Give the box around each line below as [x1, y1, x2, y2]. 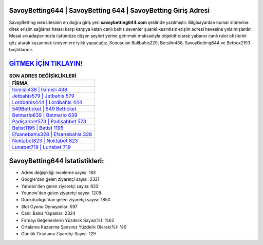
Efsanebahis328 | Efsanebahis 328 [12, 131, 92, 138]
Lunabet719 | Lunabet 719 [12, 144, 71, 151]
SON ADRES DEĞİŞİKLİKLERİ [9, 73, 76, 79]
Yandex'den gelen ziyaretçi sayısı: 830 [21, 183, 99, 189]
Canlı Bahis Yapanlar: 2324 [21, 210, 75, 216]
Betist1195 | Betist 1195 [12, 125, 64, 132]
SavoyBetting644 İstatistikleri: [9, 156, 104, 165]
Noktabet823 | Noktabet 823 [12, 137, 78, 144]
